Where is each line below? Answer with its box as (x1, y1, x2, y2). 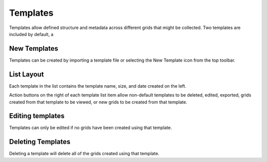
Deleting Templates (9, 138, 71, 146)
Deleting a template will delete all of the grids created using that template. (9, 151, 160, 157)
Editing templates (9, 112, 65, 120)
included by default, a (9, 31, 54, 37)
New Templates (9, 44, 58, 53)
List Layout (9, 70, 44, 78)
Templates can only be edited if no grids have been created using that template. (9, 125, 173, 130)
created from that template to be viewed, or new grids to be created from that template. (9, 99, 187, 105)
